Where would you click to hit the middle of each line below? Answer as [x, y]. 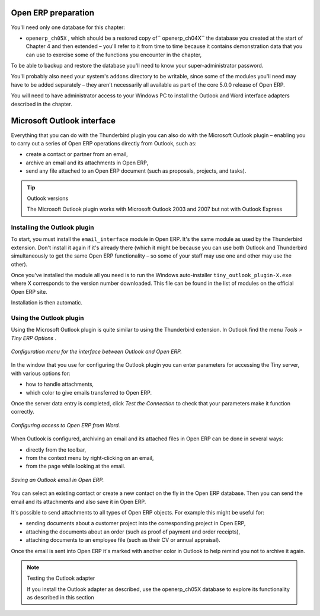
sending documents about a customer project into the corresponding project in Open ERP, [136, 523]
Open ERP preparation [53, 13]
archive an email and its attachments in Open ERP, [87, 163]
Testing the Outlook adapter [61, 578]
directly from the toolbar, [56, 450]
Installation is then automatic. [47, 303]
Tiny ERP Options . [33, 338]
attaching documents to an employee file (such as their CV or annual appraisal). [123, 540]
